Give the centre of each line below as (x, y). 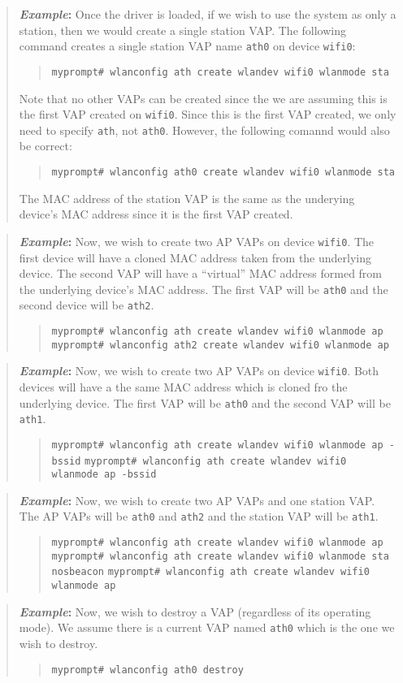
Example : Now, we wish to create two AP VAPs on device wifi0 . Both (199, 371)
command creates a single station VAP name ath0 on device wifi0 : (187, 46)
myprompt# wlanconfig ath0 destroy (147, 670)
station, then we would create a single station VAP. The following (182, 30)
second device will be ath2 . (87, 305)
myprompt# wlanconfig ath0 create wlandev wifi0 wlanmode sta (223, 172)
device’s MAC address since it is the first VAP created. (156, 214)
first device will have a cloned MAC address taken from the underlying (195, 257)
